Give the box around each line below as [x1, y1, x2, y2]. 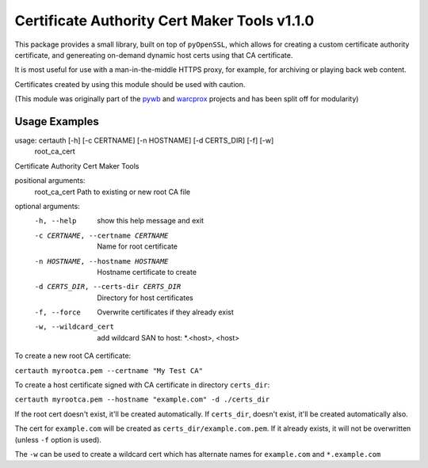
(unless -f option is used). [14, 435, 102, 444]
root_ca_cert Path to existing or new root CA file [34, 187, 190, 196]
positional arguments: [14, 176, 86, 185]
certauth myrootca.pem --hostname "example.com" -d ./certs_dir [14, 395, 270, 404]
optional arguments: [14, 201, 81, 211]
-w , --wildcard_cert [34, 322, 115, 332]
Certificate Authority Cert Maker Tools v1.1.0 [14, 12, 315, 29]
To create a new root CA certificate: [14, 351, 132, 360]
